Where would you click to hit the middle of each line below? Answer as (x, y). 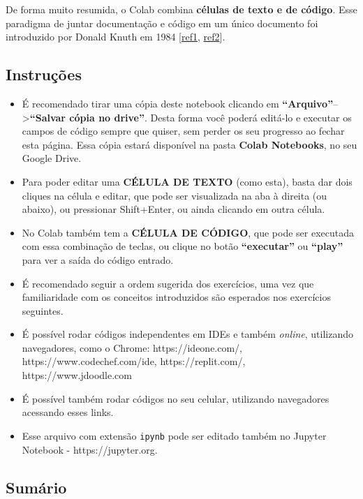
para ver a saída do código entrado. (98, 259)
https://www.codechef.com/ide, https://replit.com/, (134, 361)
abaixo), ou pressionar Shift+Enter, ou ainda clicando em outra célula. (173, 209)
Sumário (36, 487)
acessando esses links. (68, 412)
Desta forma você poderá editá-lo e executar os (251, 117)
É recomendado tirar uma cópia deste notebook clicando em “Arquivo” (178, 103)
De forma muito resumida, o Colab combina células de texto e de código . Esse (181, 9)
